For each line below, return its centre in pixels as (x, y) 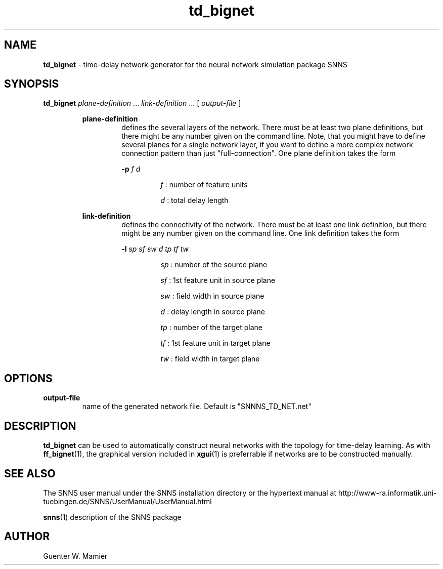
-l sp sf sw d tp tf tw (155, 249)
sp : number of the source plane (214, 265)
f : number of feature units (204, 185)
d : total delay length (194, 200)
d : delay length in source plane (213, 312)
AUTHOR (27, 537)
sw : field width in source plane (212, 296)
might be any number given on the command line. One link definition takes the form (260, 233)
